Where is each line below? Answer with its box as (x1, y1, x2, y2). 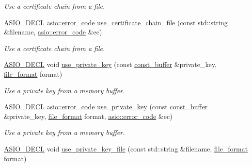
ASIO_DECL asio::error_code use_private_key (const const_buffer (4, 101, 208, 112)
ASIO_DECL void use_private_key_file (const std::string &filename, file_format (4, 143, 248, 153)
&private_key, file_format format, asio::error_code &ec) (4, 111, 173, 121)
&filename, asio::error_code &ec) (4, 27, 102, 37)
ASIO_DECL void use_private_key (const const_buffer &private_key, (4, 59, 217, 69)
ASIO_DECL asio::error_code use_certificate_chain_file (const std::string (4, 17, 228, 27)
